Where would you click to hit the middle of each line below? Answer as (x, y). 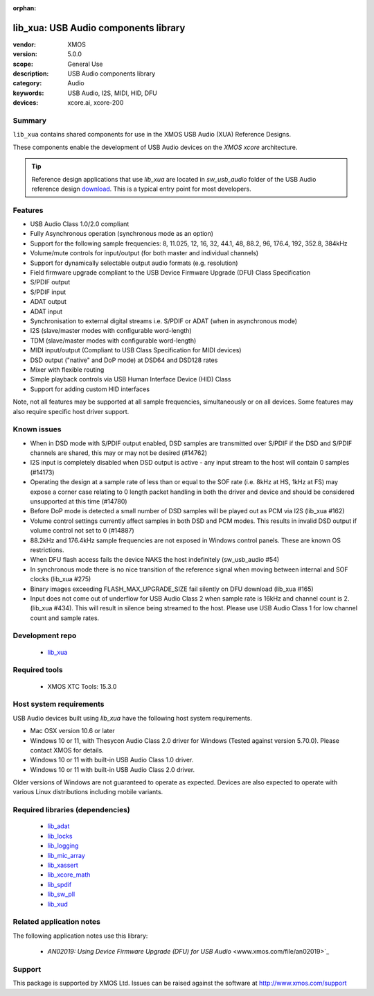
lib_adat (59, 826)
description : (31, 74)
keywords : (28, 93)
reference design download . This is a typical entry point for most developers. (142, 189)
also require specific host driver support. (71, 411)
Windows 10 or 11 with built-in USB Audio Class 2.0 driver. (113, 769)
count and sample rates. (65, 618)
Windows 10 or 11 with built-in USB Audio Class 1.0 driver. (112, 760)
